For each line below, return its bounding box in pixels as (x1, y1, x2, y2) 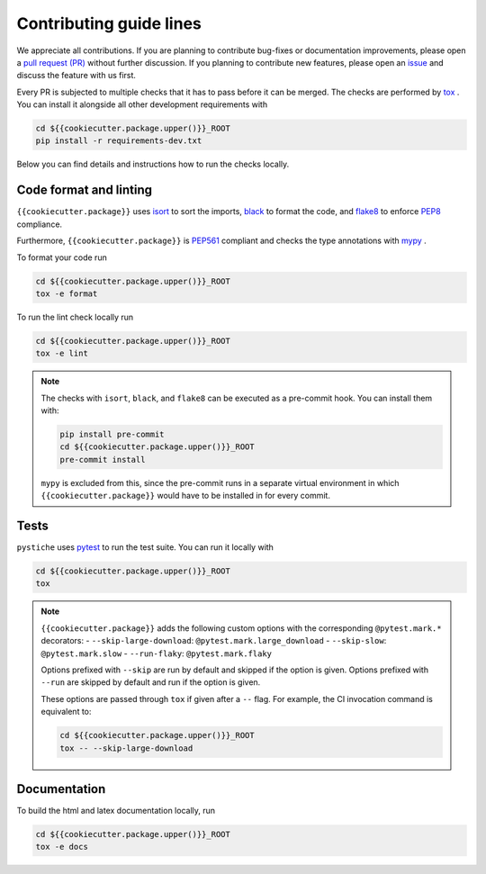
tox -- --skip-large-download (59, 743, 193, 753)
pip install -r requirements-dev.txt (35, 136, 202, 146)
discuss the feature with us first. (16, 70, 137, 81)
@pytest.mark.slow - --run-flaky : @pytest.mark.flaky (40, 648, 273, 659)
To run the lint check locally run (16, 311, 134, 322)
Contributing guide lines (16, 14, 202, 33)
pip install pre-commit (59, 429, 166, 440)
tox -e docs (35, 842, 89, 852)
